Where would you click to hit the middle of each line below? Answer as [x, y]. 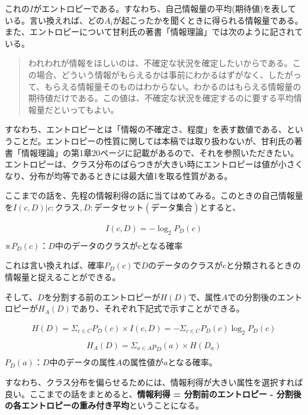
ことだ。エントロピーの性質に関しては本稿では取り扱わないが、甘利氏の [153, 140]
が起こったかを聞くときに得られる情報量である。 [208, 20]
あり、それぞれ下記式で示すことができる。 [162, 308]
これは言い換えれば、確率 [54, 265]
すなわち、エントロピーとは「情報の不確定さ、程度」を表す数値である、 [146, 129]
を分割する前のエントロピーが [102, 296]
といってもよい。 [86, 109]
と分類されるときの [263, 265]
